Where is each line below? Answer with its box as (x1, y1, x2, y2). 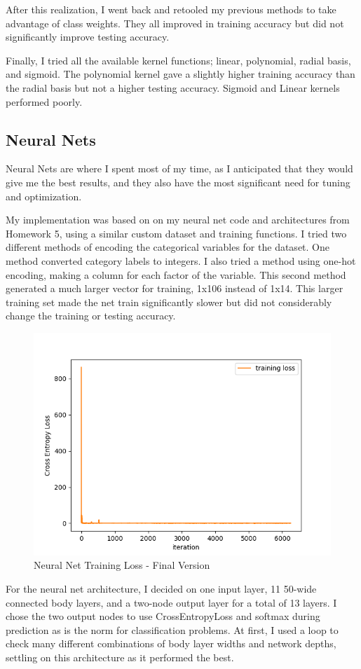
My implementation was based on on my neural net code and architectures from (6, 212, 350, 227)
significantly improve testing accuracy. (6, 29, 170, 44)
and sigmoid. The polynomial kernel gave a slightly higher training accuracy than (6, 67, 355, 81)
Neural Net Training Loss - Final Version (34, 558, 210, 572)
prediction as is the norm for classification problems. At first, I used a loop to (6, 622, 339, 637)
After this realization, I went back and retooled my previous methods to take (6, 2, 336, 16)
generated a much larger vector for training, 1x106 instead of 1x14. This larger (6, 281, 343, 296)
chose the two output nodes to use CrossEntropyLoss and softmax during (6, 609, 320, 623)
